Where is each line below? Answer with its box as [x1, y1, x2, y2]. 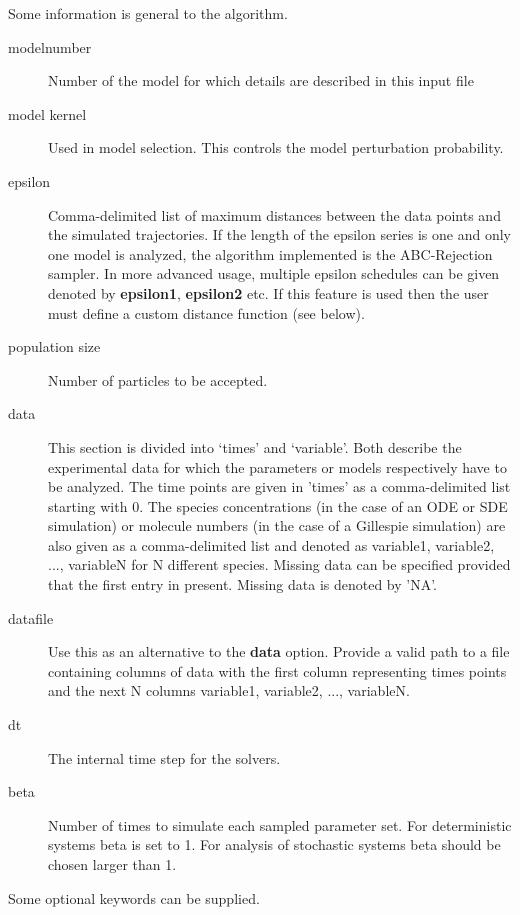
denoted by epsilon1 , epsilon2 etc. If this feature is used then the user [48, 282, 489, 303]
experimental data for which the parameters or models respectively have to [48, 456, 507, 477]
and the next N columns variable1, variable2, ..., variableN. [48, 680, 410, 701]
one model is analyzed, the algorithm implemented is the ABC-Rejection [48, 243, 493, 264]
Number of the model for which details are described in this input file [48, 70, 474, 91]
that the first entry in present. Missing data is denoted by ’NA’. [48, 574, 438, 595]
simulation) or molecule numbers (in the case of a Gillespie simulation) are [48, 515, 506, 536]
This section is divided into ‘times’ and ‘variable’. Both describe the [48, 436, 462, 457]
